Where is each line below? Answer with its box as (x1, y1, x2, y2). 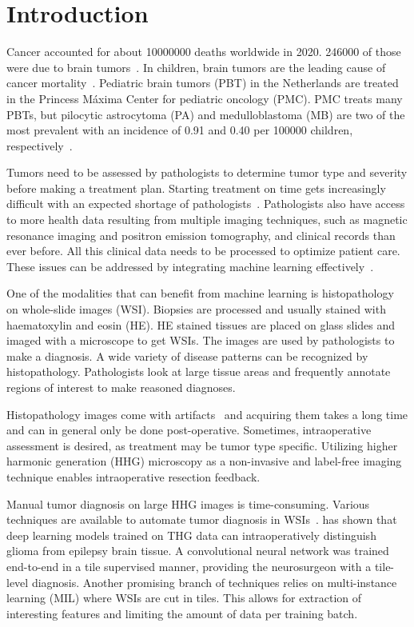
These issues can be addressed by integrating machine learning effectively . (6, 258, 374, 274)
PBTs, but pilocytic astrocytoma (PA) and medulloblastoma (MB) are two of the (6, 106, 405, 122)
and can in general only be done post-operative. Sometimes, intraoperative (6, 421, 372, 438)
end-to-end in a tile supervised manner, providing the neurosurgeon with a (6, 557, 372, 574)
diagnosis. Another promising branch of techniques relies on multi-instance (31, 573, 397, 590)
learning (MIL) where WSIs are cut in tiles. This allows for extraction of (6, 589, 362, 606)
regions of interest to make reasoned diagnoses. (6, 379, 236, 395)
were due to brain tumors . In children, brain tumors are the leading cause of (6, 58, 386, 75)
